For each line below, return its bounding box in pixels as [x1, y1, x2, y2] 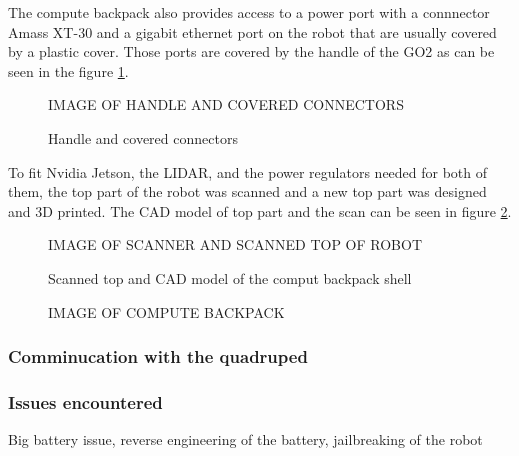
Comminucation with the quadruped [8, 344, 308, 369]
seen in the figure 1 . [8, 60, 129, 81]
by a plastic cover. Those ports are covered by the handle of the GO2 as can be [8, 41, 495, 62]
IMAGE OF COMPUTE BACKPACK [48, 301, 285, 322]
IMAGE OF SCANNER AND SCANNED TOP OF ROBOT [48, 234, 423, 255]
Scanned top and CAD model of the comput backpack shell [48, 267, 412, 288]
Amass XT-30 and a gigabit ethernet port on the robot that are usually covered [8, 21, 497, 42]
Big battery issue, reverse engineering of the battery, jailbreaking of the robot [8, 429, 483, 450]
